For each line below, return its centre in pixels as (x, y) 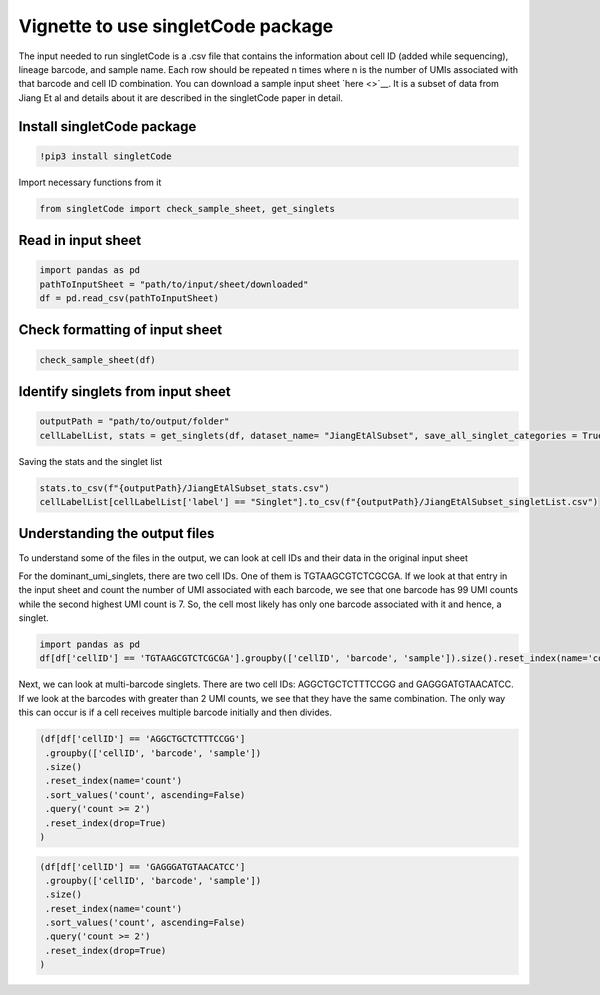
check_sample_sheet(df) (98, 359)
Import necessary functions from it (90, 182)
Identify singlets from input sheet (125, 391)
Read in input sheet (80, 240)
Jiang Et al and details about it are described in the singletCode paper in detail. (181, 97)
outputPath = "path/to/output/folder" (134, 421)
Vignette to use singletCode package (176, 26)
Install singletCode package (107, 126)
